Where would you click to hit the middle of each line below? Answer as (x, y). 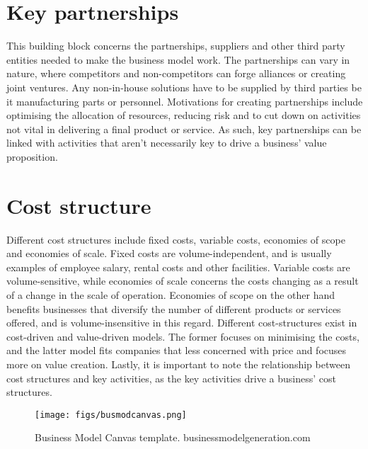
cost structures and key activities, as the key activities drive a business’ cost (171, 378)
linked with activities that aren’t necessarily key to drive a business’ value (167, 143)
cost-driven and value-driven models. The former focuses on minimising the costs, (183, 336)
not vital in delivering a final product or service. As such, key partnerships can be (184, 129)
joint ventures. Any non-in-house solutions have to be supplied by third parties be (184, 87)
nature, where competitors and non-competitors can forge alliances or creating (176, 73)
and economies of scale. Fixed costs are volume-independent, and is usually (169, 253)
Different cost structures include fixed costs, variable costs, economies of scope (176, 239)
